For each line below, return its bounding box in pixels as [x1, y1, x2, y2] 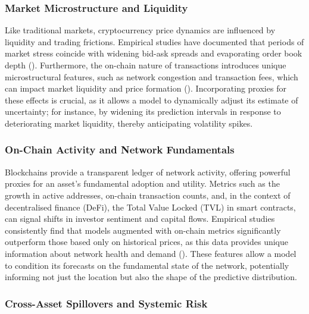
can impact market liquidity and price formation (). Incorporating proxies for [5, 82, 286, 95]
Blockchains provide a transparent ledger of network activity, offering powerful [5, 165, 291, 178]
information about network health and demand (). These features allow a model [5, 247, 296, 259]
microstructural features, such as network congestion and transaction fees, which [5, 70, 298, 83]
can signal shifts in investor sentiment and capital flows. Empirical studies [5, 212, 275, 225]
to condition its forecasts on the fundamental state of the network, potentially [5, 259, 289, 271]
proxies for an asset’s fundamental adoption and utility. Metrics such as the [5, 177, 280, 190]
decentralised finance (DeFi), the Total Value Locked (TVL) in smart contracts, [5, 200, 296, 213]
